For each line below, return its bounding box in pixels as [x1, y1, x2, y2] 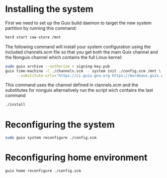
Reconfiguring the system [5, 119, 115, 130]
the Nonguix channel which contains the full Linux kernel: [5, 54, 123, 60]
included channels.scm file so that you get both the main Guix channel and [5, 49, 158, 55]
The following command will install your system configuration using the [5, 44, 151, 50]
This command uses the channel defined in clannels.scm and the [5, 82, 138, 88]
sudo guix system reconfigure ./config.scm [5, 135, 97, 140]
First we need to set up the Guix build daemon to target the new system [5, 20, 152, 26]
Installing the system [5, 3, 93, 15]
